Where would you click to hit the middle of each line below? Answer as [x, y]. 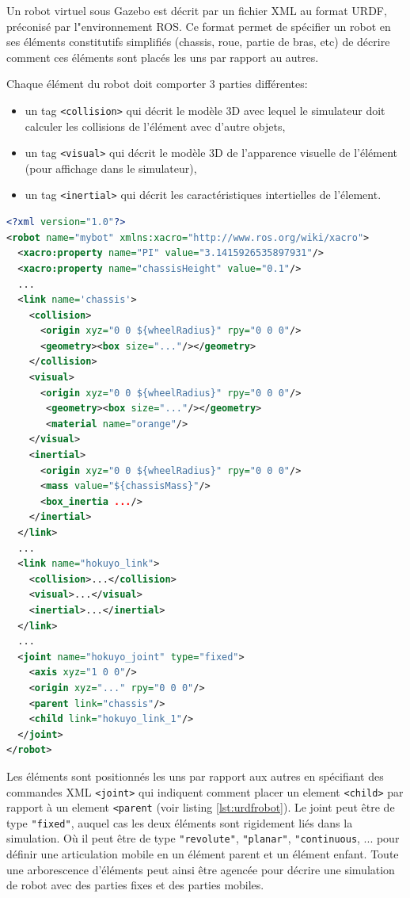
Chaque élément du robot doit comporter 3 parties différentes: [157, 84]
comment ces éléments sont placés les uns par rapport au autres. [163, 57]
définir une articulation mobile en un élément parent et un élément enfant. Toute [203, 854]
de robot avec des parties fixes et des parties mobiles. [135, 885]
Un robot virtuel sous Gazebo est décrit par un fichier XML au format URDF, [197, 10]
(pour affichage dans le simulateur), [111, 168]
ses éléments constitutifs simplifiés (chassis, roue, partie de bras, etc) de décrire [198, 42]
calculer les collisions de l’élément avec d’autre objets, [155, 126]
